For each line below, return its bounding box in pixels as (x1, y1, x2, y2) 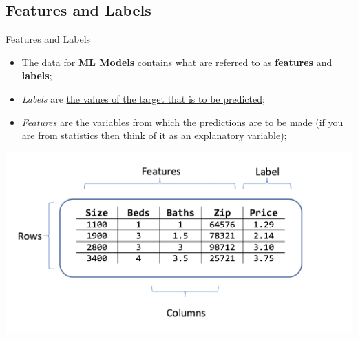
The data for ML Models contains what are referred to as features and (21, 54, 333, 69)
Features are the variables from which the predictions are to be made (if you (21, 114, 344, 129)
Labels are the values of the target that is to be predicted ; (21, 91, 265, 105)
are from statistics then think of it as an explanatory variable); (21, 128, 287, 143)
